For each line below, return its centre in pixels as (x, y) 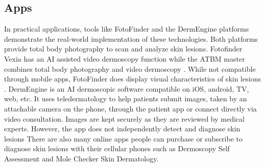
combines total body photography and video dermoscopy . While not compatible (130, 68)
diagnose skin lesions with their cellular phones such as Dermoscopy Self (117, 148)
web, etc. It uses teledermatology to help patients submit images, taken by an (126, 99)
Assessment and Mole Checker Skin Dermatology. (81, 158)
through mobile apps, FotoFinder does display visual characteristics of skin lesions (132, 79)
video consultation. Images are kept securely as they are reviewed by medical (124, 118)
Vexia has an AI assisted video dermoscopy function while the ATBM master (125, 58)
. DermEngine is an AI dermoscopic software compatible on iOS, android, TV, (127, 88)
